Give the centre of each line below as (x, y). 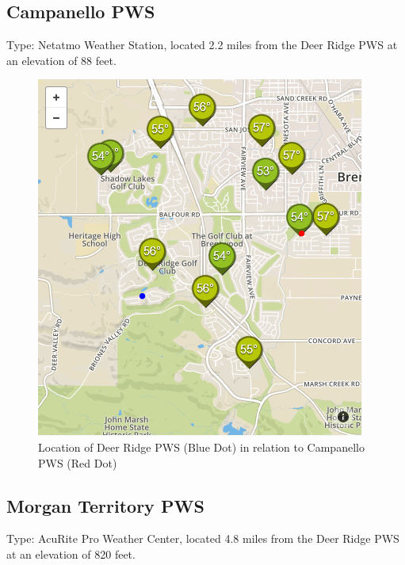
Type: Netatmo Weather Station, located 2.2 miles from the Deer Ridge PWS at (202, 45)
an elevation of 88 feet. (61, 60)
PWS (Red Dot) (78, 462)
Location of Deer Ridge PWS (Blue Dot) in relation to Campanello (201, 447)
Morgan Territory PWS (105, 505)
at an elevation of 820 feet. (71, 554)
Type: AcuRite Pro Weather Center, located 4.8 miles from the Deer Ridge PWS (203, 538)
